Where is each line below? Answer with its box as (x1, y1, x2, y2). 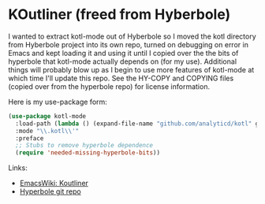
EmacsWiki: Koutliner (19, 179, 89, 188)
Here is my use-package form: (8, 97, 108, 106)
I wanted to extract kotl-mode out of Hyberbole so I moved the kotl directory (8, 32, 256, 41)
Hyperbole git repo (19, 187, 81, 196)
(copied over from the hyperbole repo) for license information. (8, 81, 211, 91)
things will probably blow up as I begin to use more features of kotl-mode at (8, 65, 255, 74)
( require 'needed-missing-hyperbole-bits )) (15, 149, 160, 157)
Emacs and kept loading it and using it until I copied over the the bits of (8, 48, 239, 57)
